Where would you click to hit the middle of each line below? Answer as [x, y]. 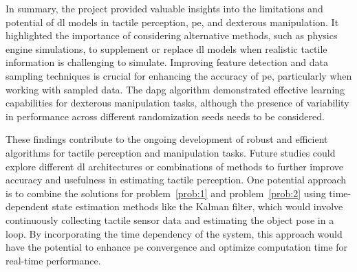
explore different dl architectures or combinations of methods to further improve [174, 166]
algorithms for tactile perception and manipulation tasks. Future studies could [171, 152]
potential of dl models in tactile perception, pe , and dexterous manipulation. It [172, 22]
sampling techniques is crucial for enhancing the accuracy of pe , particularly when [179, 75]
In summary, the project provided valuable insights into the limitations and [164, 8]
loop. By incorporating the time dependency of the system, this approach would [174, 233]
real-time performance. [53, 260]
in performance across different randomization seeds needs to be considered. [165, 116]
